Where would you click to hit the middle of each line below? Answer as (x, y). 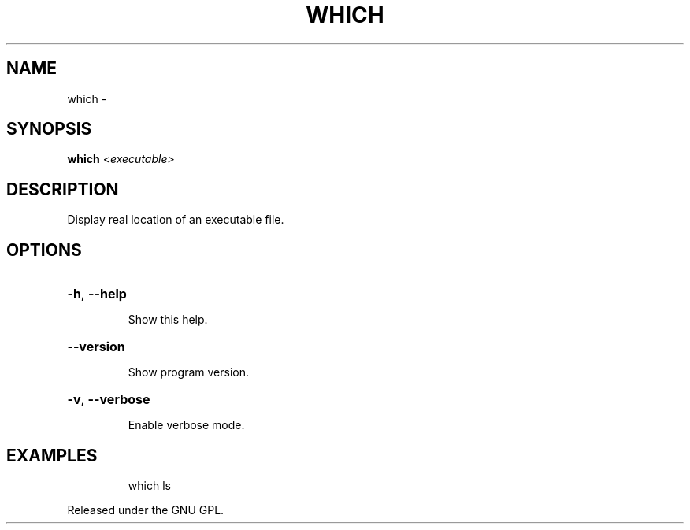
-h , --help (97, 294)
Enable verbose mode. (186, 425)
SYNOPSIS (49, 129)
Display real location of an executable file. (176, 220)
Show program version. (189, 372)
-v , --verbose (109, 400)
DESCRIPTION (63, 189)
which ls (149, 485)
